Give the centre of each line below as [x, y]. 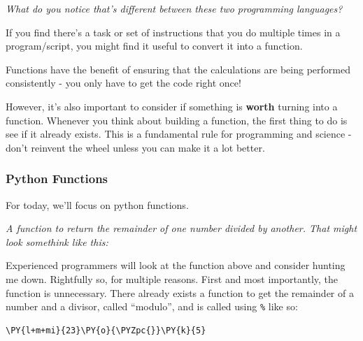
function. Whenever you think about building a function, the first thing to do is [177, 120]
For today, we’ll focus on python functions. [97, 204]
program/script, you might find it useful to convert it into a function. [154, 46]
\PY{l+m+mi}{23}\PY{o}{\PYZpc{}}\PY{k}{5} [106, 330]
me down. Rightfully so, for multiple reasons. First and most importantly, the [172, 278]
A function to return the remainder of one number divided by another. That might [181, 228]
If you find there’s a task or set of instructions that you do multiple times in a [173, 32]
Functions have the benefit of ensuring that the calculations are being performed [178, 69]
